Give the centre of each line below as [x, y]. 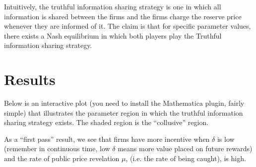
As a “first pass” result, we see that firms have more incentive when [107, 139]
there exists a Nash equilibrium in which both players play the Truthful [113, 35]
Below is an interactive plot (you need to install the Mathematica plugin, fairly [124, 103]
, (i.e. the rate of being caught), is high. [186, 158]
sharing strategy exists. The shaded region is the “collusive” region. [106, 122]
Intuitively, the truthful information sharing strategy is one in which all [113, 6]
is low [226, 139]
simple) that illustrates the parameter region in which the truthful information [124, 112]
